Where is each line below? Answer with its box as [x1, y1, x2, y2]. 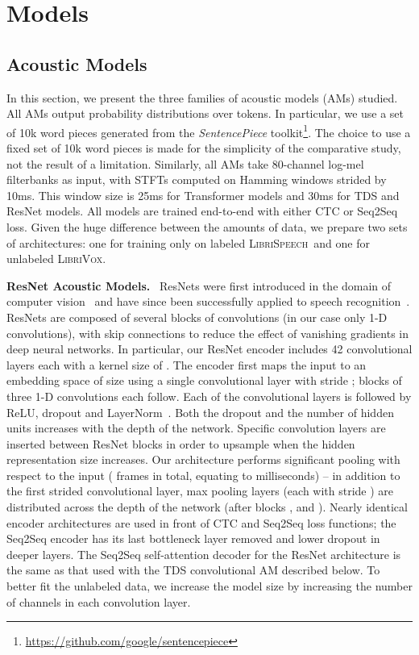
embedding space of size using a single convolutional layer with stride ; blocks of [6, 372, 402, 389]
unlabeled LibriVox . [6, 250, 106, 267]
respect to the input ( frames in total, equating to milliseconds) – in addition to [6, 466, 400, 483]
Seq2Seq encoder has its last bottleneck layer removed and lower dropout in [6, 530, 380, 547]
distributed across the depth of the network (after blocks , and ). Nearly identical [6, 499, 408, 515]
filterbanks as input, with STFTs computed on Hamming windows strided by [6, 171, 387, 188]
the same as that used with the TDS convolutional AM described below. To [6, 561, 380, 578]
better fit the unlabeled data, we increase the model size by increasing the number [6, 578, 413, 595]
